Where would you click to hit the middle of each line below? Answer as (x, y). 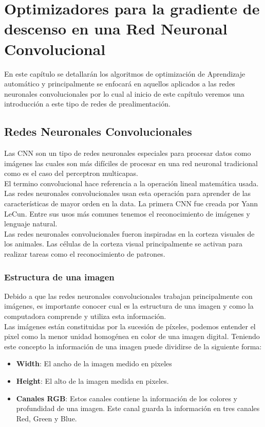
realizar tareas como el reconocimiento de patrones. (85, 254)
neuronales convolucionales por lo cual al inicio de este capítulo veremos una (124, 93)
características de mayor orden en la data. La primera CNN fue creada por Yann (131, 203)
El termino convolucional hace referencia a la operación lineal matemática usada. (131, 183)
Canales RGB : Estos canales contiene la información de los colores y (127, 398)
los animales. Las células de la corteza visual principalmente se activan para (123, 244)
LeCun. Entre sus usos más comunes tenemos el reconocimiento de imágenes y (127, 213)
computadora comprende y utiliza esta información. (85, 316)
